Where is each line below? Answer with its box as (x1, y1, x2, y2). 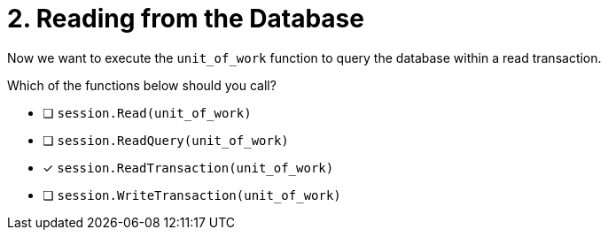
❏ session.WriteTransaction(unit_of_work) (43, 187, 341, 203)
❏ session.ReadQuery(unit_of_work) (43, 132, 289, 148)
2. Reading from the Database (7, 4, 364, 34)
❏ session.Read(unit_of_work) (43, 104, 252, 120)
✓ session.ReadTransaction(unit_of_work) (43, 159, 334, 175)
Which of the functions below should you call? (7, 77, 277, 93)
